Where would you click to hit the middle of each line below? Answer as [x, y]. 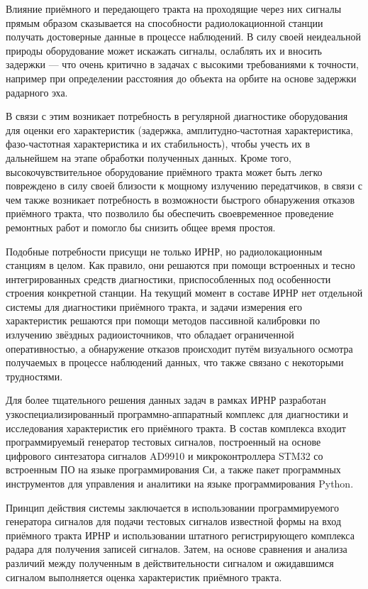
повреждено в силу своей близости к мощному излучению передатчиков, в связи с [184, 186]
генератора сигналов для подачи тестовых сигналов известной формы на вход [174, 521]
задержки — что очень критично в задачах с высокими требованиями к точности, [182, 64]
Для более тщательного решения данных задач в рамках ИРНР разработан [166, 400]
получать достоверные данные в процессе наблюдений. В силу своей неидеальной [183, 37]
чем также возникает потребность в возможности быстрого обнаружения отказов [180, 199]
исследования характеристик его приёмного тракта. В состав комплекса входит [176, 428]
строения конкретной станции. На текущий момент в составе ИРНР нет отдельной [184, 293]
